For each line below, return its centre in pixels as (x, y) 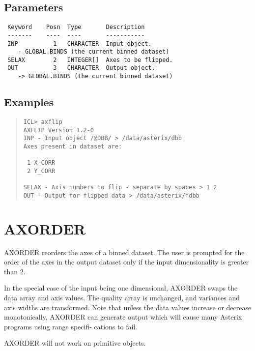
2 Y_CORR (41, 171)
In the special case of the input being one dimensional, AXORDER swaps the (121, 288)
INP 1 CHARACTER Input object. (80, 44)
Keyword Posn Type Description (76, 27)
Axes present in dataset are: (73, 146)
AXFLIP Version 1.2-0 (58, 130)
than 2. (15, 271)
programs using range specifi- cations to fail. (71, 326)
